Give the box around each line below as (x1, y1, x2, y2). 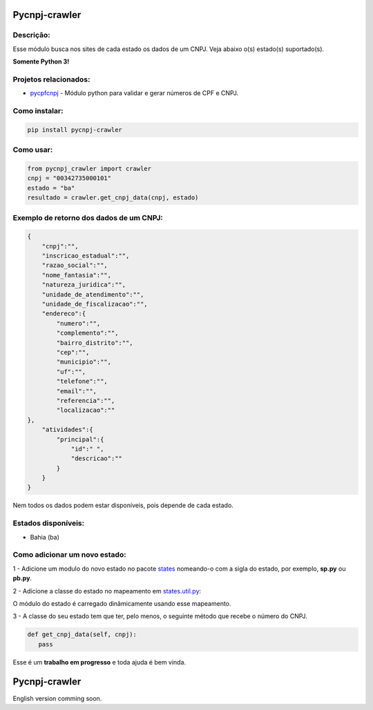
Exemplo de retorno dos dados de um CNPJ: (12, 213, 164, 222)
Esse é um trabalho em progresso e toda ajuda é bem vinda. (12, 658, 186, 666)
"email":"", (56, 387, 97, 395)
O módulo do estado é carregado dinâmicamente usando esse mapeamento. (12, 599, 231, 607)
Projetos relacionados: (12, 75, 90, 84)
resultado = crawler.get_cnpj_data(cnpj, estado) (27, 194, 199, 201)
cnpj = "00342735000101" (27, 175, 112, 182)
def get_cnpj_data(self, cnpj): (27, 631, 137, 638)
